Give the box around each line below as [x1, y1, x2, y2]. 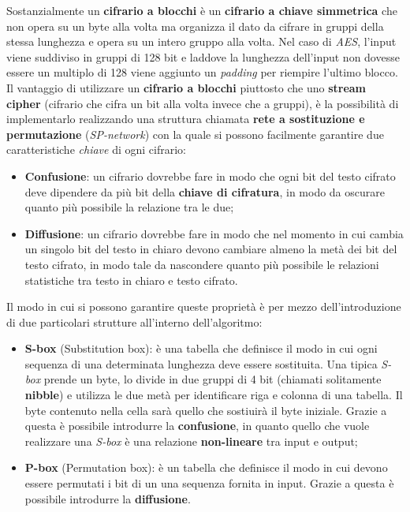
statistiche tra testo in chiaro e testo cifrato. [24, 271, 238, 288]
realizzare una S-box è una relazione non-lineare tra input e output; [24, 432, 358, 449]
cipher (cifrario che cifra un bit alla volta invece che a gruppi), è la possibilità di [6, 95, 399, 111]
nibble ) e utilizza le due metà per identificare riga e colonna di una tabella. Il [24, 387, 403, 403]
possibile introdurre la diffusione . [24, 490, 191, 506]
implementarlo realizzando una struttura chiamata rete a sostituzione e [6, 110, 365, 127]
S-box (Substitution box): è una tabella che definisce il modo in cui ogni [24, 340, 378, 357]
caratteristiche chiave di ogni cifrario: [6, 141, 186, 158]
